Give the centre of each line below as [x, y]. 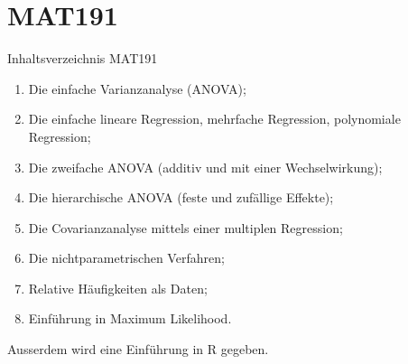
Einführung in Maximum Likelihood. [130, 318]
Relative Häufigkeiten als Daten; [118, 288]
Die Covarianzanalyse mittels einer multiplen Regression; [185, 227]
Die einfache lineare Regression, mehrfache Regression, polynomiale [214, 119]
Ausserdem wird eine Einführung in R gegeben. [138, 349]
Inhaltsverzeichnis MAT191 [83, 58]
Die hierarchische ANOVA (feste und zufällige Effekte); [181, 197]
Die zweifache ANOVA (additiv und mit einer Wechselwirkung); [205, 167]
